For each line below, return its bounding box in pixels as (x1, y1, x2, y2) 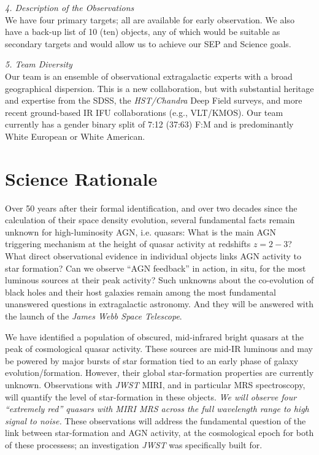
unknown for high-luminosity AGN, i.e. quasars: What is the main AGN (5, 225, 277, 238)
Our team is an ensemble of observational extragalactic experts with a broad (5, 69, 293, 82)
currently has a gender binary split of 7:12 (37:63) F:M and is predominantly (5, 118, 294, 131)
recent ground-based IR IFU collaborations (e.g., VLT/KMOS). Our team (5, 105, 283, 118)
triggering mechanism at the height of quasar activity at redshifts (5, 237, 251, 250)
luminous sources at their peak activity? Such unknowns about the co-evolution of (5, 273, 314, 286)
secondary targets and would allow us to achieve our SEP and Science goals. (5, 37, 291, 50)
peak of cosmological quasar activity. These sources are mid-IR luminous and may (5, 342, 313, 355)
